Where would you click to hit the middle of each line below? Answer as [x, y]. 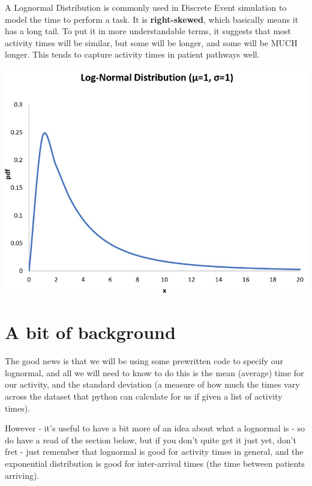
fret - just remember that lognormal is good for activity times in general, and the [154, 451]
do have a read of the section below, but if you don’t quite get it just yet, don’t [151, 439]
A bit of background [90, 332]
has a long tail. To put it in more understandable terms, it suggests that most [148, 31]
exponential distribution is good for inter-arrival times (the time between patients [155, 463]
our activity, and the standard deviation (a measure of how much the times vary [152, 384]
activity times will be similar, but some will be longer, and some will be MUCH [151, 42]
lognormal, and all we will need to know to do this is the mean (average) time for [154, 372]
